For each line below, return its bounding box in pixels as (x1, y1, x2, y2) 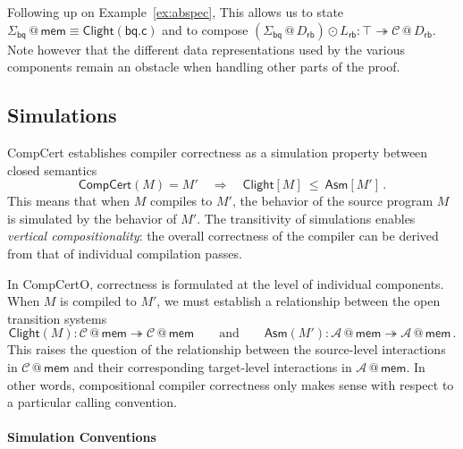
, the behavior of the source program (231, 191, 434, 210)
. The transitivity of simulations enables (197, 208, 416, 227)
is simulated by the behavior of (7, 208, 177, 227)
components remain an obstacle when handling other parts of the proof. (7, 57, 400, 76)
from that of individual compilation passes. (7, 243, 242, 262)
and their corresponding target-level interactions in (73, 357, 352, 376)
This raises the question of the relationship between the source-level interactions (7, 340, 446, 359)
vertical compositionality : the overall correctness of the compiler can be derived (7, 226, 439, 245)
